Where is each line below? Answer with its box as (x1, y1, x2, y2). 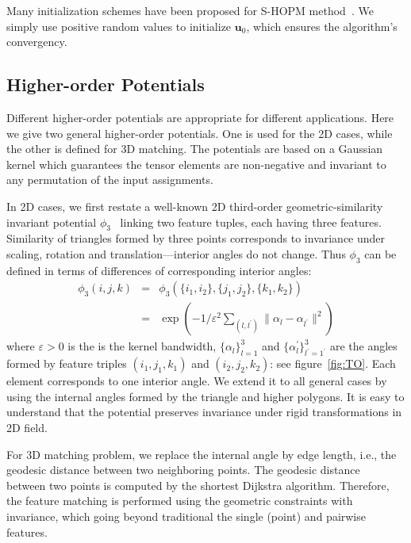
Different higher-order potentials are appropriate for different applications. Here (6, 109, 394, 125)
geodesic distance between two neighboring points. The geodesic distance (6, 461, 360, 478)
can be (364, 245, 397, 262)
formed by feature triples (6, 355, 127, 372)
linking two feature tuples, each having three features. (120, 213, 382, 230)
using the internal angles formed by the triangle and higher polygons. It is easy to (6, 388, 405, 404)
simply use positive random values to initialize (6, 17, 232, 34)
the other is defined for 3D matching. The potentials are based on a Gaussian (6, 140, 383, 157)
